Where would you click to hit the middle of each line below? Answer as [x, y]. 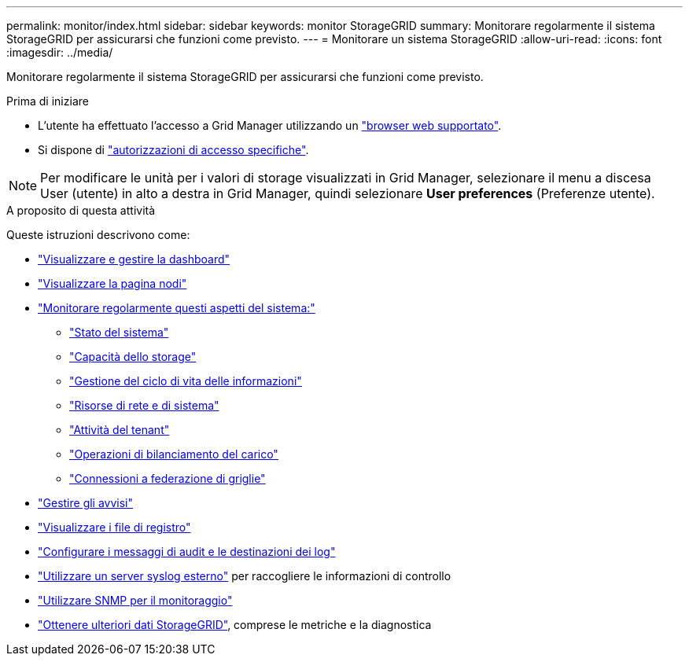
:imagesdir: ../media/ [60, 52]
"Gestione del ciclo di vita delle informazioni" [186, 381]
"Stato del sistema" [119, 332]
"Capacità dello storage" [133, 357]
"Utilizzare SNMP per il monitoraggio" [135, 600]
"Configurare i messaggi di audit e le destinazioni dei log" [187, 552]
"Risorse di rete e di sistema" [144, 405]
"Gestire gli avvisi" [86, 503]
